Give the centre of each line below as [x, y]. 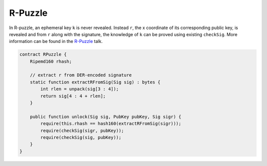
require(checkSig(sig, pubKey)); [81, 138]
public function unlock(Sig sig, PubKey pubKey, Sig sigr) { [106, 117]
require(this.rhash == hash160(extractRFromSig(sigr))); [111, 124]
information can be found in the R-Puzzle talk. [56, 41]
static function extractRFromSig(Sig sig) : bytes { [95, 82]
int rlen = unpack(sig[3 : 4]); [79, 89]
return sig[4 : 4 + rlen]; [73, 96]
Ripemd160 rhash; [51, 61]
